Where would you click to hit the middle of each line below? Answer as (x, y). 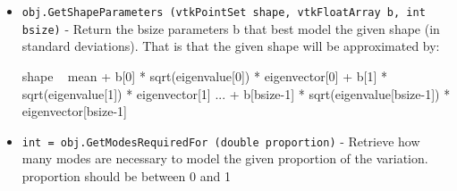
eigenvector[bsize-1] (74, 111)
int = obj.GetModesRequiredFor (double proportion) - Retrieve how (221, 141)
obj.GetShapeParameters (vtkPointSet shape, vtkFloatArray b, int (224, 12)
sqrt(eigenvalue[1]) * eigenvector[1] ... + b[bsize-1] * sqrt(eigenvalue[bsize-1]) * (236, 93)
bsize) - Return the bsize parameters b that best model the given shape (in (231, 28)
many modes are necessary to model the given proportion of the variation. (225, 158)
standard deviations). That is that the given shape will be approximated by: (231, 46)
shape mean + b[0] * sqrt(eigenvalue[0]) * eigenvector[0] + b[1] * (204, 75)
